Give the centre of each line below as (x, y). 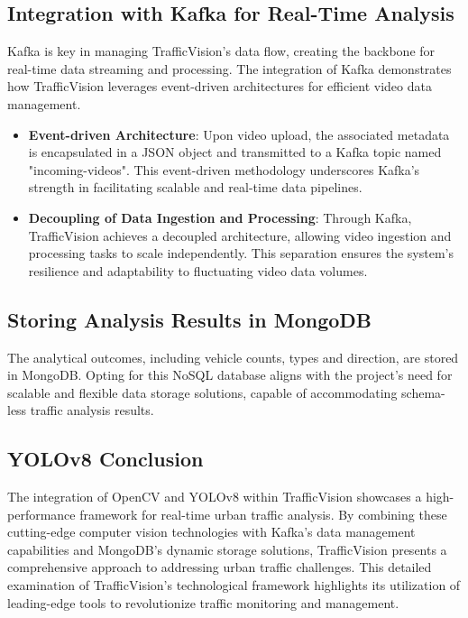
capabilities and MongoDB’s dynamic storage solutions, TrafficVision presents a (227, 549)
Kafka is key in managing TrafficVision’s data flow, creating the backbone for (221, 51)
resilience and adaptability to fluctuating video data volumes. (198, 270)
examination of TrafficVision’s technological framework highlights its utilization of (234, 585)
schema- (423, 392)
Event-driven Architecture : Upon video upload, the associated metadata (239, 134)
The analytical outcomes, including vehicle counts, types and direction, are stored (233, 357)
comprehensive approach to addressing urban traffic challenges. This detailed (220, 567)
